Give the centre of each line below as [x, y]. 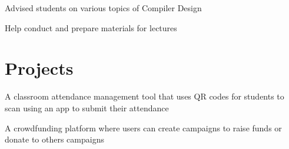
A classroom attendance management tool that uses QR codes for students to [144, 96]
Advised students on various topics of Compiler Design [103, 8]
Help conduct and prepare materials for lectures [91, 27]
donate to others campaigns [54, 139]
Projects [39, 68]
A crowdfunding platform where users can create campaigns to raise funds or [143, 128]
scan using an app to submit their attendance [87, 107]
